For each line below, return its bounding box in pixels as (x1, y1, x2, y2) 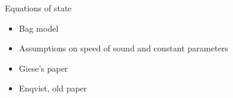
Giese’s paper (19, 62, 68, 74)
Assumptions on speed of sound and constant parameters (19, 42, 228, 54)
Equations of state (5, 2, 72, 14)
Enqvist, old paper (19, 82, 87, 94)
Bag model (19, 22, 59, 34)
